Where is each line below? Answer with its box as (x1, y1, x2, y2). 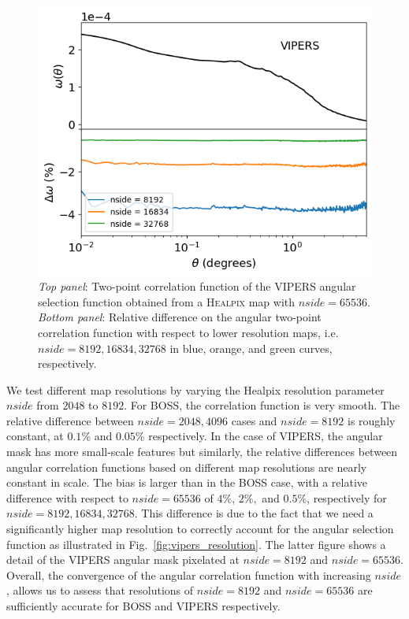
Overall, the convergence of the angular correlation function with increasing (6, 566, 371, 583)
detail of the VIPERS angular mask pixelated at (6, 551, 240, 568)
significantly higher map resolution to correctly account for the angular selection (6, 521, 394, 537)
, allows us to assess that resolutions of (6, 582, 194, 599)
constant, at (6, 428, 64, 444)
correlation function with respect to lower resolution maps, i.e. (38, 324, 339, 340)
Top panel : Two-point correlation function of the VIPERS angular (38, 278, 356, 295)
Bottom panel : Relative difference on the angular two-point (38, 309, 322, 325)
